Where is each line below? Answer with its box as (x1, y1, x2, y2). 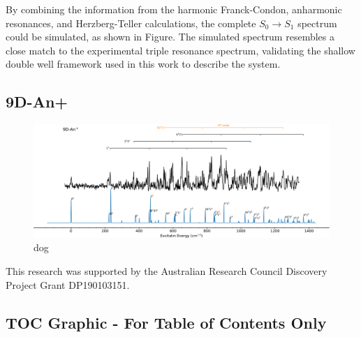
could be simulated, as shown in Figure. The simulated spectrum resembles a (6, 29, 334, 44)
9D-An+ (6, 91, 68, 112)
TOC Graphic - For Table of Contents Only (6, 311, 327, 333)
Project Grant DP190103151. (6, 277, 130, 292)
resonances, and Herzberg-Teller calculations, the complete (6, 15, 256, 30)
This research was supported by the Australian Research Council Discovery (6, 264, 327, 278)
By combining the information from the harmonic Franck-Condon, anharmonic (6, 2, 342, 16)
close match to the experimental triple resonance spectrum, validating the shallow (6, 43, 355, 57)
